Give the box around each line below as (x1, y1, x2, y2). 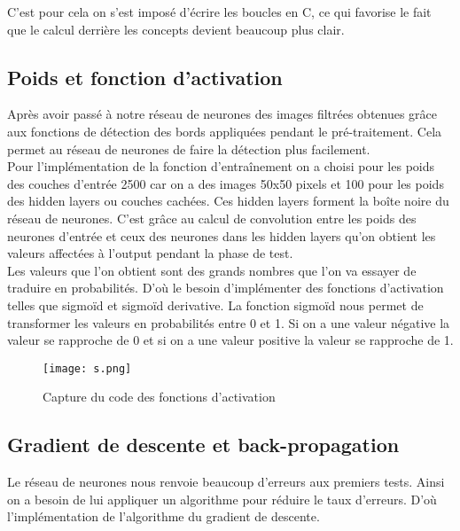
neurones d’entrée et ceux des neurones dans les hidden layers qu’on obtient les (7, 226, 436, 245)
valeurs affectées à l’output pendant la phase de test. (7, 244, 293, 262)
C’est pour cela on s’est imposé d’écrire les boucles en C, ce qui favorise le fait (7, 3, 432, 20)
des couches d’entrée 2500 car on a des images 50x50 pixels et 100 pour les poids (7, 174, 444, 192)
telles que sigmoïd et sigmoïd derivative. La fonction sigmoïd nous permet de (7, 295, 424, 314)
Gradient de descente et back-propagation (7, 431, 400, 458)
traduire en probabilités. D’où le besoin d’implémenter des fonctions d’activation (7, 278, 444, 297)
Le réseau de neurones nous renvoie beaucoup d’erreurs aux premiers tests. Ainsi (7, 472, 445, 491)
